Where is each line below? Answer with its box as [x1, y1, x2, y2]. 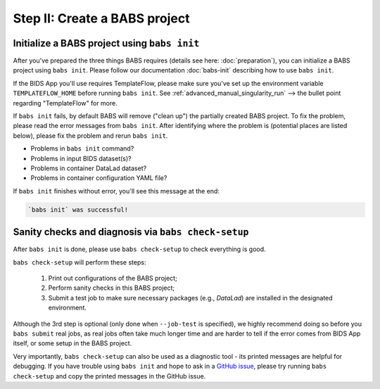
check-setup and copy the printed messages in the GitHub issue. [13, 371, 206, 380]
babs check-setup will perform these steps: [13, 257, 146, 267]
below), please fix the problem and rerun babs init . [13, 131, 168, 140]
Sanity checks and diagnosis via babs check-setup [13, 226, 249, 238]
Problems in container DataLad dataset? [30, 164, 147, 172]
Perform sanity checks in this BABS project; [48, 283, 175, 292]
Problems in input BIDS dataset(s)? [30, 154, 132, 162]
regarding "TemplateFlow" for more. [13, 98, 118, 107]
